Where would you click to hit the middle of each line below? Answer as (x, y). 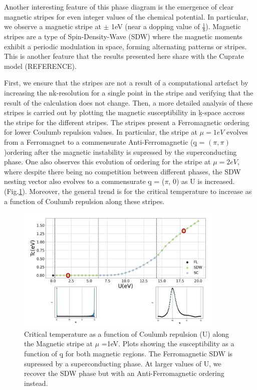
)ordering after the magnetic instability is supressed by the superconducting (120, 152)
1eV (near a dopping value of (156, 26)
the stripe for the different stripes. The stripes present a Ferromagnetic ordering (127, 122)
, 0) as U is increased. (202, 181)
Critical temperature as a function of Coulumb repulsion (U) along (127, 333)
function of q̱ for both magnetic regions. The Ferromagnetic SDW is (128, 354)
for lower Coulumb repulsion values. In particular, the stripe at (101, 132)
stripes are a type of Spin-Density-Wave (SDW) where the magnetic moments (123, 36)
